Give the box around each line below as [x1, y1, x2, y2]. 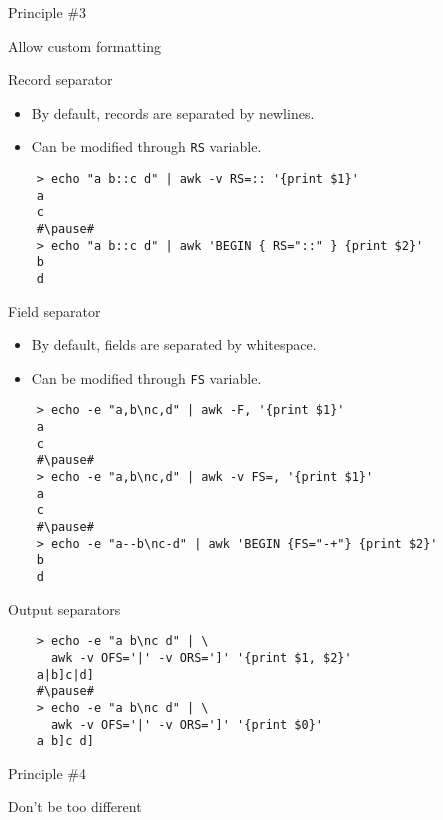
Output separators [8, 598, 121, 619]
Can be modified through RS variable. [31, 136, 262, 157]
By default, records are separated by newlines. [31, 102, 315, 123]
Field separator [8, 300, 101, 321]
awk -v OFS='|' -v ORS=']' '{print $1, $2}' [50, 650, 352, 665]
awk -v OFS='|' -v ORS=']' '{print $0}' [50, 717, 323, 732]
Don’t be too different [8, 796, 142, 817]
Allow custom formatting [8, 35, 161, 56]
